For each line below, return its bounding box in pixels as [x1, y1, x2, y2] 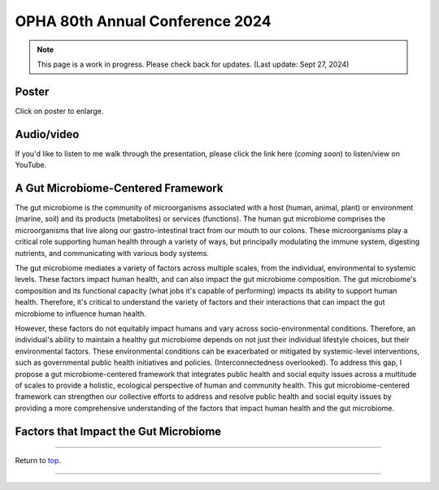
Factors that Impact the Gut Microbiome [15, 424, 222, 438]
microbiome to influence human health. [15, 309, 146, 319]
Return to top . [15, 456, 61, 466]
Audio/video [15, 127, 80, 141]
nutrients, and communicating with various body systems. [15, 248, 209, 258]
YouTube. [15, 160, 47, 170]
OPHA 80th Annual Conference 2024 [15, 12, 272, 30]
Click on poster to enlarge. [15, 106, 104, 115]
